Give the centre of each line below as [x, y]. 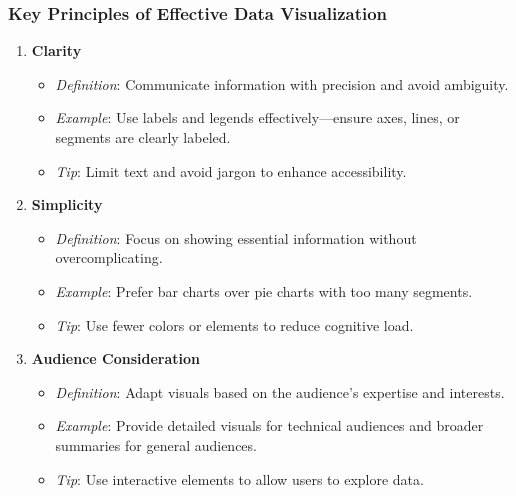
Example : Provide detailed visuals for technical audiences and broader [269, 425]
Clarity [56, 50]
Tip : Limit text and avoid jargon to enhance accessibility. [231, 170]
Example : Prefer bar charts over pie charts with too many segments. [264, 290]
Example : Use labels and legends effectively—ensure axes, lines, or [257, 117]
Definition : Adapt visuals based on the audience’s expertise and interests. [280, 391]
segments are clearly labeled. [143, 137]
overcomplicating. [109, 257]
